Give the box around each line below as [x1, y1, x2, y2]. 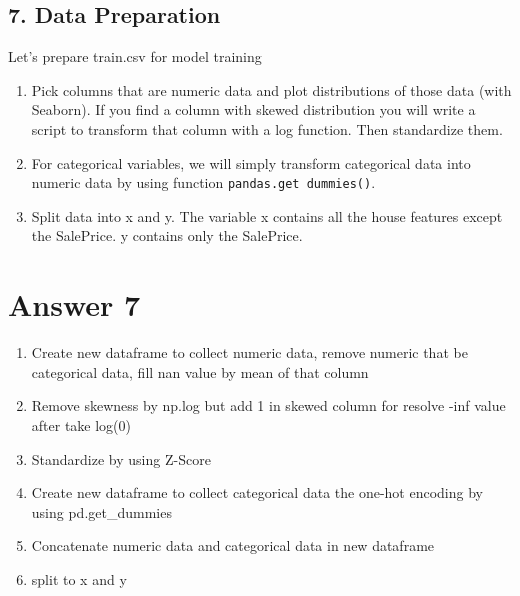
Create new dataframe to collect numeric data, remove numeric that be [31, 342, 468, 363]
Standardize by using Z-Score [31, 448, 211, 469]
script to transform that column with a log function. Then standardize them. [31, 118, 503, 139]
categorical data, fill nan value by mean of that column [31, 361, 369, 382]
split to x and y [31, 568, 127, 589]
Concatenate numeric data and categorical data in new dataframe [31, 535, 435, 556]
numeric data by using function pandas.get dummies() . [31, 172, 376, 193]
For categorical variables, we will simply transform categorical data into [31, 152, 471, 173]
